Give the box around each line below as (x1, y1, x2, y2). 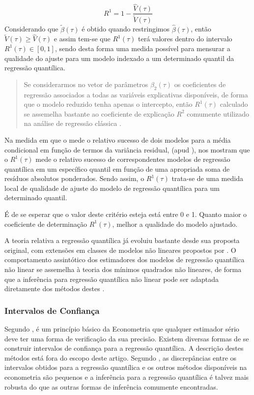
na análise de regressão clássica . (24, 118, 121, 128)
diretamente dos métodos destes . (4, 283, 105, 294)
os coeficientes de (174, 79, 226, 89)
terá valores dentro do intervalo (138, 33, 232, 44)
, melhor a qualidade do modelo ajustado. (112, 218, 238, 229)
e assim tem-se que (54, 33, 111, 44)
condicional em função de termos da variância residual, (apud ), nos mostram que (4, 144, 250, 154)
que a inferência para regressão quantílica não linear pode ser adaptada (4, 273, 219, 284)
